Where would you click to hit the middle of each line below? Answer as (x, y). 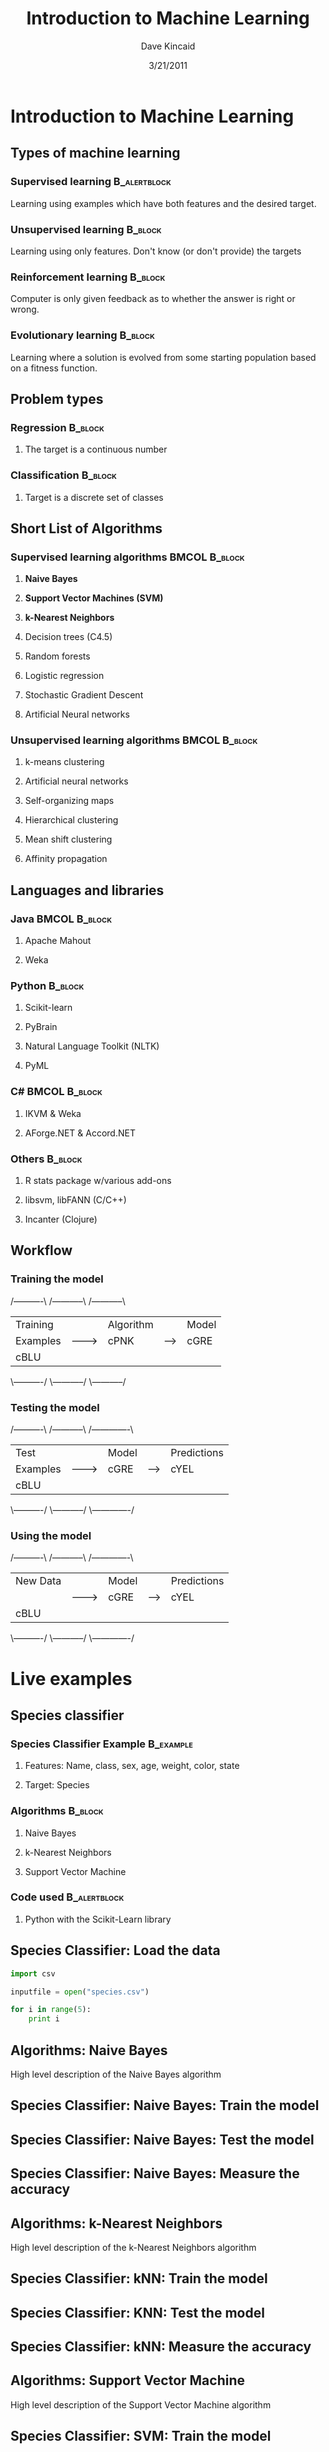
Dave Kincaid (168, 46)
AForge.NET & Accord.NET (80, 1133)
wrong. (25, 309)
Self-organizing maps (69, 801)
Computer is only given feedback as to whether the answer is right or (153, 299)
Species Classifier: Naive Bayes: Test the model (162, 2139)
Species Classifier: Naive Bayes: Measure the (155, 2173)
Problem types (57, 398)
